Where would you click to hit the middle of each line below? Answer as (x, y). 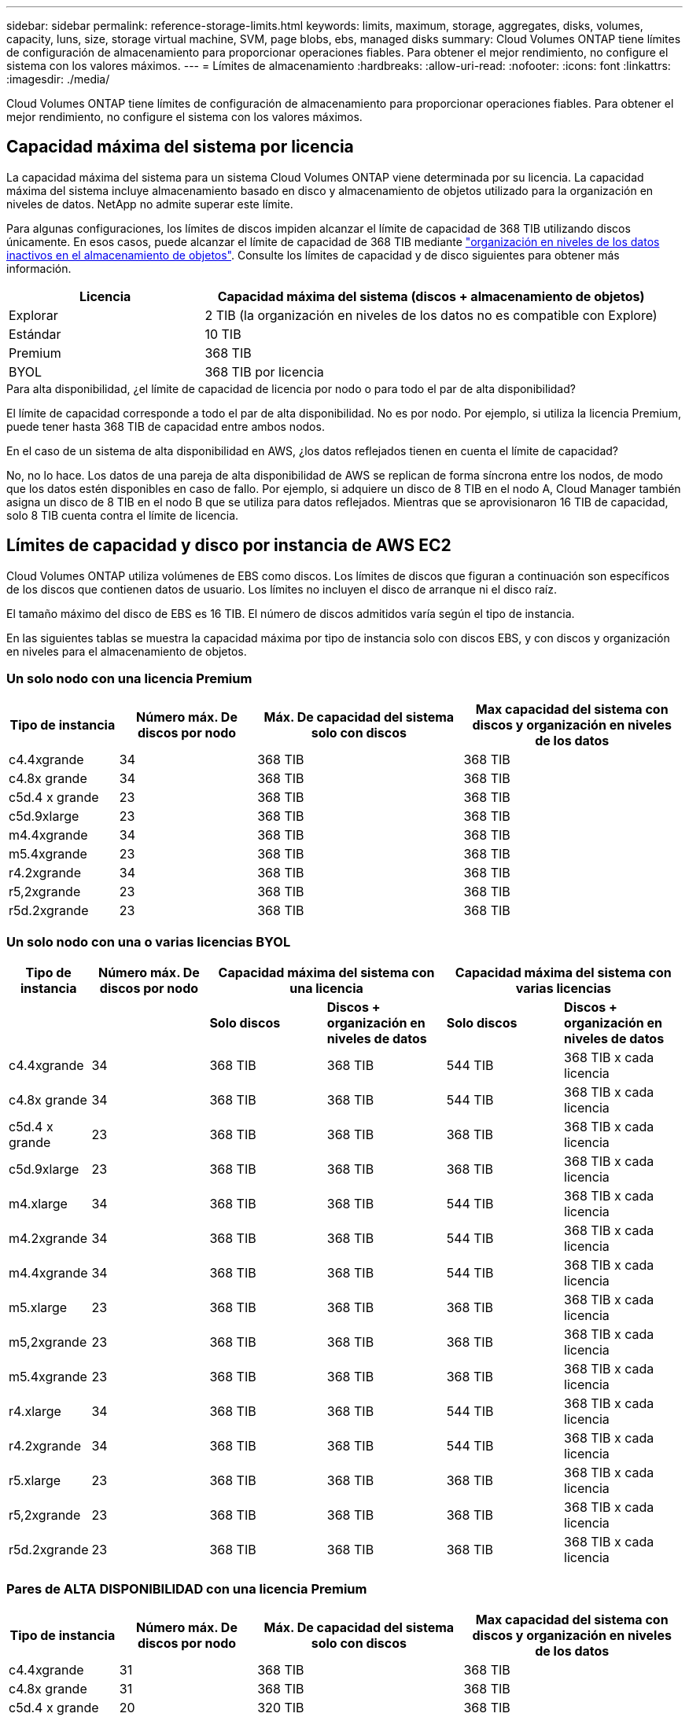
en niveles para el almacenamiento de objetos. (127, 651)
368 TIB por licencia (264, 371)
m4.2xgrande (48, 1239)
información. (39, 268)
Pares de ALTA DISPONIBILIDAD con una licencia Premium (187, 1588)
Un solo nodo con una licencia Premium (129, 679)
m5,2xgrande (48, 1342)
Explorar (33, 315)
